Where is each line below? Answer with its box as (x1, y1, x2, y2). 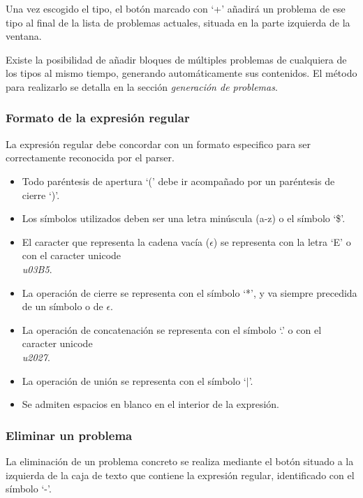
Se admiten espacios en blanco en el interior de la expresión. (22, 397, 280, 411)
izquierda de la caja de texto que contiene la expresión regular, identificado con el (6, 467, 355, 482)
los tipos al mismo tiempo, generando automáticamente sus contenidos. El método (6, 66, 357, 80)
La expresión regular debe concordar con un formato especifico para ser (6, 136, 311, 151)
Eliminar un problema (6, 426, 133, 444)
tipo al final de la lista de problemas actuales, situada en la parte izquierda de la (6, 15, 350, 29)
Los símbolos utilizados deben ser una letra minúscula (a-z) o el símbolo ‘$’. (22, 211, 346, 226)
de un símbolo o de (22, 299, 103, 314)
